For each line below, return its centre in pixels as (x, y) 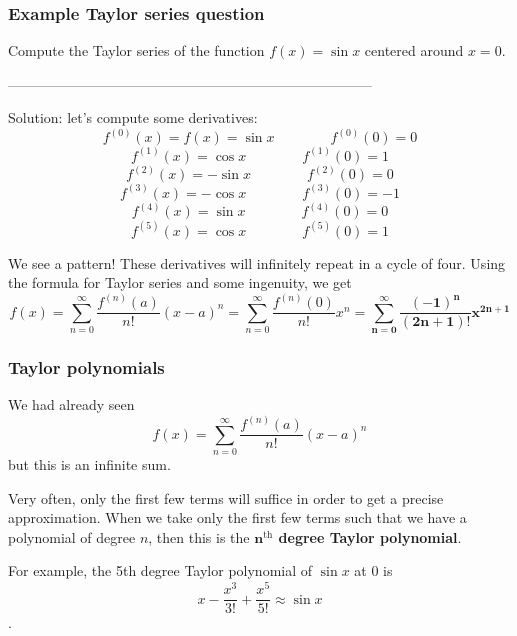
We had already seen (71, 404)
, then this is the (199, 536)
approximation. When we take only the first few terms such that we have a (237, 517)
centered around (414, 50)
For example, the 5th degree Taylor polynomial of (160, 570)
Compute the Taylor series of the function (136, 50)
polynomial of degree (72, 536)
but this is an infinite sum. (89, 464)
